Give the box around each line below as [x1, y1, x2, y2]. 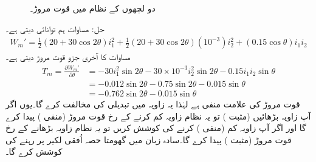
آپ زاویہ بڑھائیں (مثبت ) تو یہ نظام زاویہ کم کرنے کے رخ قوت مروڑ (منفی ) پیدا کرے [5, 109, 311, 122]
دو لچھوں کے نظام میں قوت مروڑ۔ [30, 2, 156, 14]
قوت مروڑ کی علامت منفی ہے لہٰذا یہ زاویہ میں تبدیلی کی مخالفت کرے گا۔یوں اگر [5, 97, 300, 110]
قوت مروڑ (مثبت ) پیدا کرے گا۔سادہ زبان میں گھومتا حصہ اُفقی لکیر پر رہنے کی [5, 133, 292, 146]
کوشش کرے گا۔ [5, 145, 63, 158]
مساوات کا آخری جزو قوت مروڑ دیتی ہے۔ [5, 50, 131, 63]
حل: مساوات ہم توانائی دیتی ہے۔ [5, 22, 105, 35]
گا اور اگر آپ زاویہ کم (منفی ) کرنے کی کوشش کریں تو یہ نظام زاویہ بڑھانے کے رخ [5, 121, 306, 134]
